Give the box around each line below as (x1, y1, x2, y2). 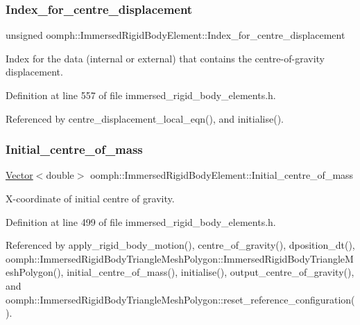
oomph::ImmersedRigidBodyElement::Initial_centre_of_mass (90, 168, 354, 182)
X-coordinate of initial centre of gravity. (6, 191, 175, 205)
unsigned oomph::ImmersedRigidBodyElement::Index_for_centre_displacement (6, 28, 345, 42)
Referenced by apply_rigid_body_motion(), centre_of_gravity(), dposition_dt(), (6, 238, 355, 252)
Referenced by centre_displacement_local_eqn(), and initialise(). (6, 111, 284, 125)
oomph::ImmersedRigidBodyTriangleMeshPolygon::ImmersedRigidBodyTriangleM (6, 251, 354, 265)
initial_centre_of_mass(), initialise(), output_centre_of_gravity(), (67, 265, 354, 279)
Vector (6, 168, 33, 182)
